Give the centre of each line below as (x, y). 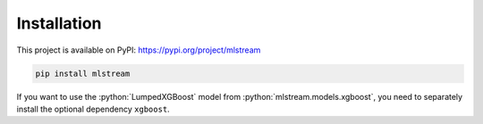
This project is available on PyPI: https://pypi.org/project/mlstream (139, 50)
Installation (59, 23)
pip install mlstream (83, 73)
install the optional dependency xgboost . (93, 109)
